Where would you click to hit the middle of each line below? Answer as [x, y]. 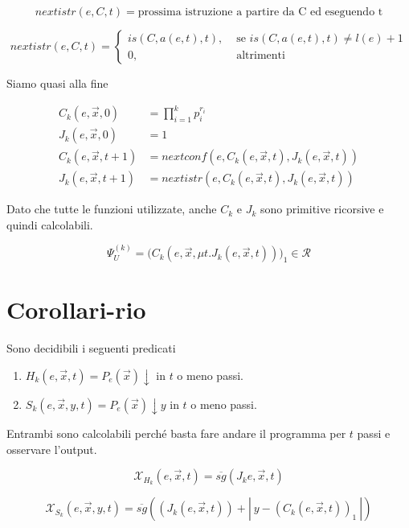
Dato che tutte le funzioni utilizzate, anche [112, 209]
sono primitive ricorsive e [322, 209]
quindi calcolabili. [50, 224]
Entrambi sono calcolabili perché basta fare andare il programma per [176, 433]
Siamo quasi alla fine [57, 83]
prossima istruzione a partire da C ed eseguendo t [260, 12]
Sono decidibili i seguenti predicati [91, 348]
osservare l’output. [52, 449]
